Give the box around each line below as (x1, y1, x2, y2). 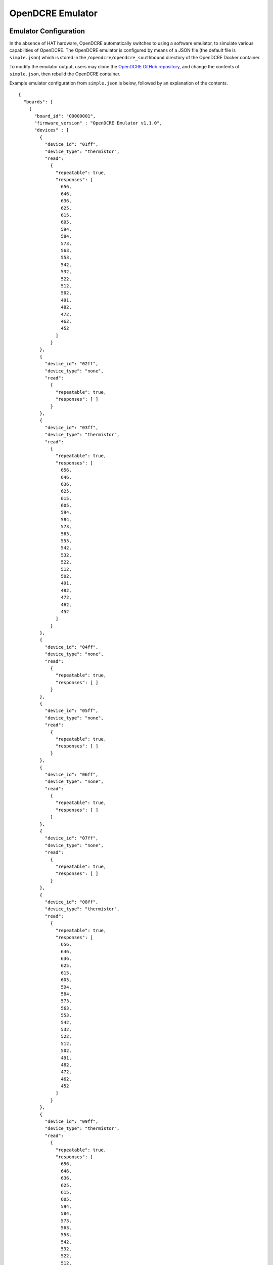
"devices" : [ (34, 127, 69, 133)
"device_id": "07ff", (44, 835, 99, 841)
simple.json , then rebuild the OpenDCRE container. (9, 71, 121, 77)
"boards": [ (23, 99, 53, 105)
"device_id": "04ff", (44, 644, 99, 650)
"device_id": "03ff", (44, 425, 99, 430)
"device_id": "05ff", (44, 708, 99, 713)
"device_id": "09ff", (44, 1119, 99, 1124)
